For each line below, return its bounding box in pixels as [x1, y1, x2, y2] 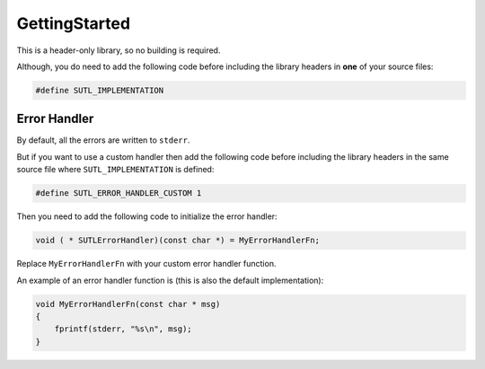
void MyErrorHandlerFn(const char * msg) [35, 299, 221, 309]
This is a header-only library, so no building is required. [16, 45, 221, 56]
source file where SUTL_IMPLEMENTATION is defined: [16, 164, 215, 175]
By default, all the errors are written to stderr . [16, 135, 190, 145]
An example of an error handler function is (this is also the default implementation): [16, 275, 324, 286]
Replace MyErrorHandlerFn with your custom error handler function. [16, 259, 277, 269]
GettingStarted [16, 13, 130, 33]
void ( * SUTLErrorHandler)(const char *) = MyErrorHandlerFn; [35, 235, 321, 246]
